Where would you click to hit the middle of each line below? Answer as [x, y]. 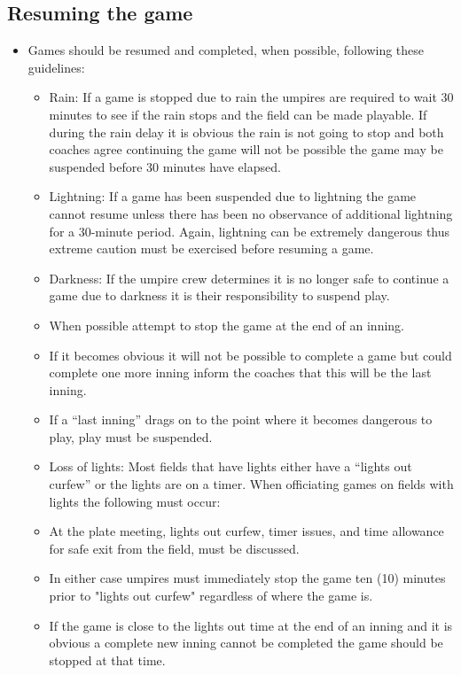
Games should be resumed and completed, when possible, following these [226, 50]
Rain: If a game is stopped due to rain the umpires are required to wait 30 [251, 97]
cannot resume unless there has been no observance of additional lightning [251, 213]
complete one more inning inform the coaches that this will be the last [240, 372]
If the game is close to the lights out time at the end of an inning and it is [251, 625]
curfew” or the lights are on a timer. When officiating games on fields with [251, 484]
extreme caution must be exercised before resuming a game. [211, 248]
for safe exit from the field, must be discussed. [174, 548]
